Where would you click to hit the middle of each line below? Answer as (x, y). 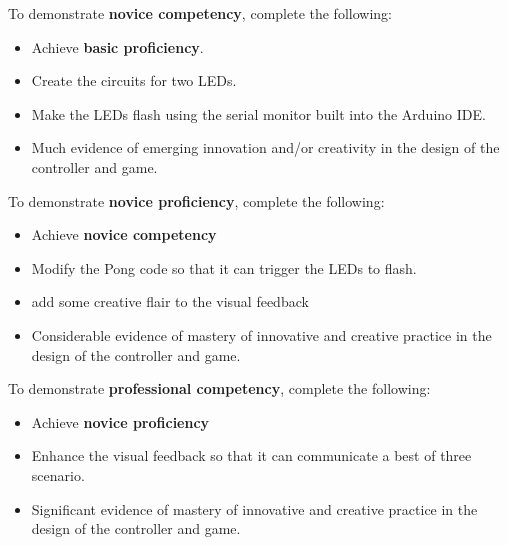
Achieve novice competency (124, 234)
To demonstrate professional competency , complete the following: (219, 388)
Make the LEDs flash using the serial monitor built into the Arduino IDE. (258, 113)
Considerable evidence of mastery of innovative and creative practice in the (261, 334)
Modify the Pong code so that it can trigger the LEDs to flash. (224, 267)
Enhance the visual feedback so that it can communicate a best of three (251, 455)
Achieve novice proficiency (120, 421)
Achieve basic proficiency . (117, 46)
